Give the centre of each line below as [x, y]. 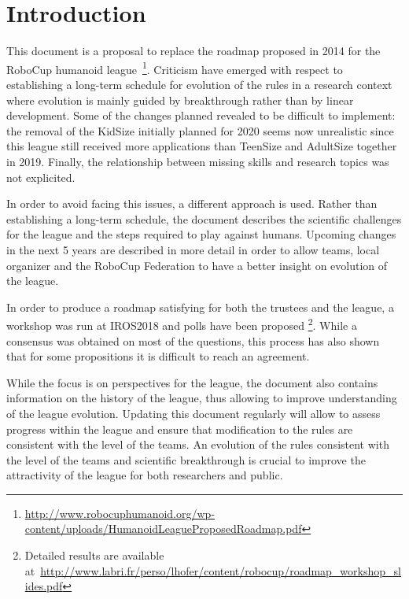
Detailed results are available [94, 555]
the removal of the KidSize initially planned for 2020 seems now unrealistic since [200, 130]
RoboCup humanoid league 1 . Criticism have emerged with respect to [175, 68]
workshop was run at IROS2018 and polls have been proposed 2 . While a [182, 324]
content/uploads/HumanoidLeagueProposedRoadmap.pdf [163, 529]
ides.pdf [44, 586]
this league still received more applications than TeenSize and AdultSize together [202, 146]
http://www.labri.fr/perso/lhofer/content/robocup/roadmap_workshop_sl [221, 570]
